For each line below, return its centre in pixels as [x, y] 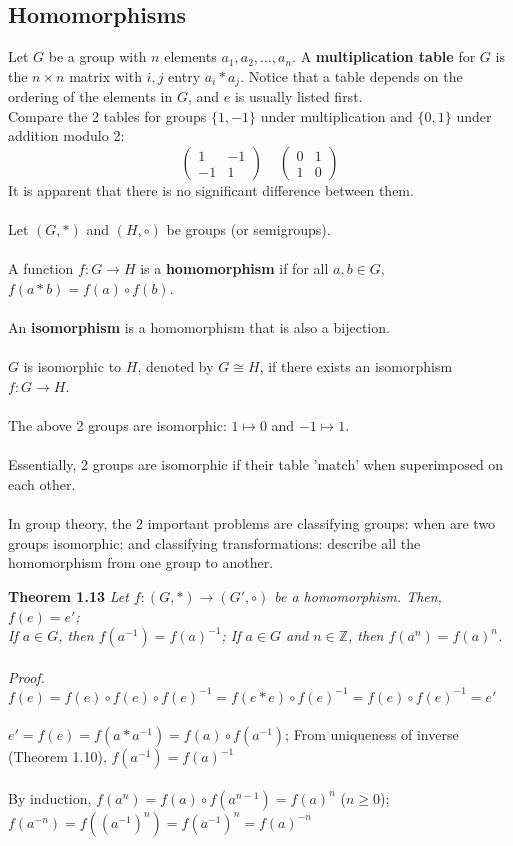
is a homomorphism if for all [234, 268]
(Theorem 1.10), [57, 756]
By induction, [50, 797]
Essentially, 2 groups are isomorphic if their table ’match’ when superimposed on [256, 464]
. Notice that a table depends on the [351, 75]
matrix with [105, 75]
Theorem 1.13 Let [68, 595]
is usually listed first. [298, 96]
